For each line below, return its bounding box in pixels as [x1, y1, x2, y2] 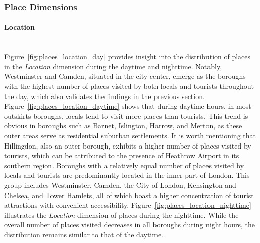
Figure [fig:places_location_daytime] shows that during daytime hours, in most [4, 101, 251, 111]
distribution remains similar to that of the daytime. [4, 229, 163, 239]
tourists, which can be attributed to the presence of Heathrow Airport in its [4, 150, 239, 161]
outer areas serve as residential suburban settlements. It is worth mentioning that [4, 130, 256, 140]
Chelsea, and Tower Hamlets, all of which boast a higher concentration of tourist [4, 189, 254, 200]
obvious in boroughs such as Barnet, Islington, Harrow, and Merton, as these [4, 120, 242, 131]
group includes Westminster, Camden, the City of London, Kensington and [4, 179, 236, 190]
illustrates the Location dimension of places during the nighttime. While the [4, 209, 239, 220]
